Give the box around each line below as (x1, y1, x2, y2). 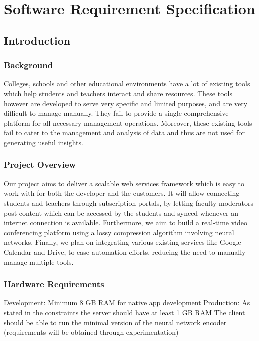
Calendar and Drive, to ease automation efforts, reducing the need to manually (4, 246, 246, 257)
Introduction (4, 32, 71, 48)
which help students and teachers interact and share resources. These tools (4, 88, 232, 98)
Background (4, 59, 53, 71)
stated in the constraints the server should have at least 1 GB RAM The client (4, 307, 245, 317)
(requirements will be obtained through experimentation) (4, 327, 179, 337)
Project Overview (4, 158, 76, 171)
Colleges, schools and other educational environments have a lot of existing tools (4, 78, 250, 89)
